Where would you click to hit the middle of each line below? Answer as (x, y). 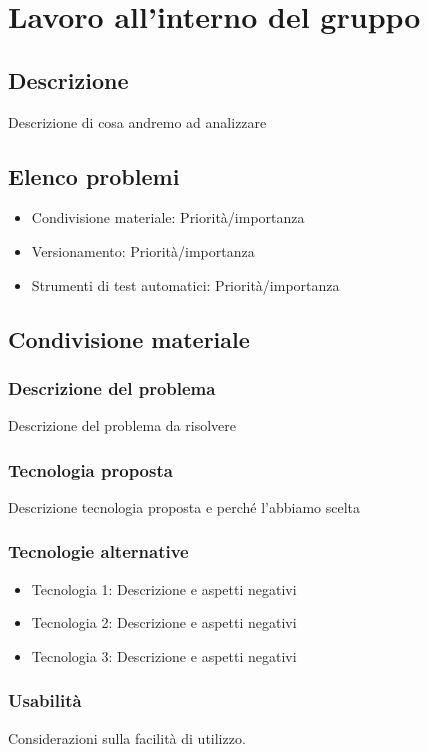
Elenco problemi (94, 175)
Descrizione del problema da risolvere (122, 425)
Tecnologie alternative (98, 551)
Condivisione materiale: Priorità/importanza (168, 217)
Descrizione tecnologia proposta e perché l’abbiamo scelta (184, 506)
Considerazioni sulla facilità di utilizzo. (127, 737)
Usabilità (45, 700)
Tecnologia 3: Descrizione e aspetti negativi (164, 655)
